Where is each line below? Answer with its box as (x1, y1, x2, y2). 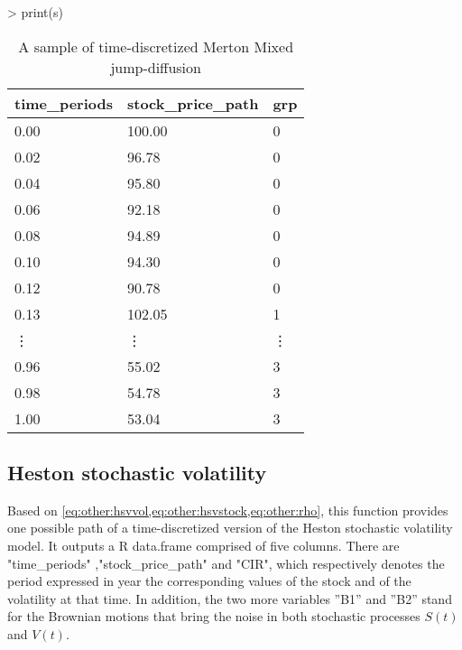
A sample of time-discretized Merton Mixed (18, 35, 294, 57)
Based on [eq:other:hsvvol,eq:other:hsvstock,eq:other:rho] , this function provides (7, 500, 448, 519)
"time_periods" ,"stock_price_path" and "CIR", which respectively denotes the (7, 553, 445, 572)
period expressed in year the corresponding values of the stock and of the (7, 571, 411, 590)
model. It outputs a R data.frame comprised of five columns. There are (7, 535, 400, 554)
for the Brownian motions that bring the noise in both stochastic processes (7, 607, 420, 626)
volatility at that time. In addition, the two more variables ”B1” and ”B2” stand (7, 589, 452, 608)
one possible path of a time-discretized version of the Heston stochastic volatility (7, 518, 453, 537)
